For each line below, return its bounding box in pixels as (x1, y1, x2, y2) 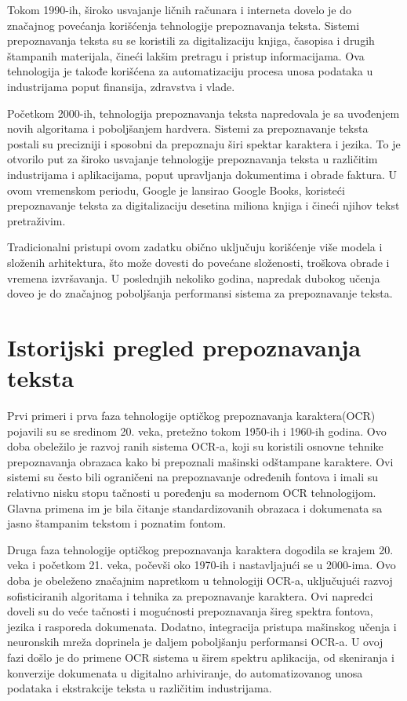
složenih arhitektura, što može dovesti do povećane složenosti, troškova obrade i (7, 254, 390, 270)
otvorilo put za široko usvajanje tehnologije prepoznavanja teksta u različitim (7, 151, 378, 167)
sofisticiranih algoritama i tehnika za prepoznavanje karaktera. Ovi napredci (7, 587, 373, 604)
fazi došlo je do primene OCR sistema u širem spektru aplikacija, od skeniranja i (7, 648, 394, 665)
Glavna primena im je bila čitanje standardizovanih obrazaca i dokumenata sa (7, 499, 383, 516)
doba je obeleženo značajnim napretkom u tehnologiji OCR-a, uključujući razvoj (7, 571, 393, 588)
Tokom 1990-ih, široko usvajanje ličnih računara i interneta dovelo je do (7, 2, 351, 17)
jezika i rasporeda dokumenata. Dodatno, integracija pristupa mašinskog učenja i (7, 618, 397, 634)
